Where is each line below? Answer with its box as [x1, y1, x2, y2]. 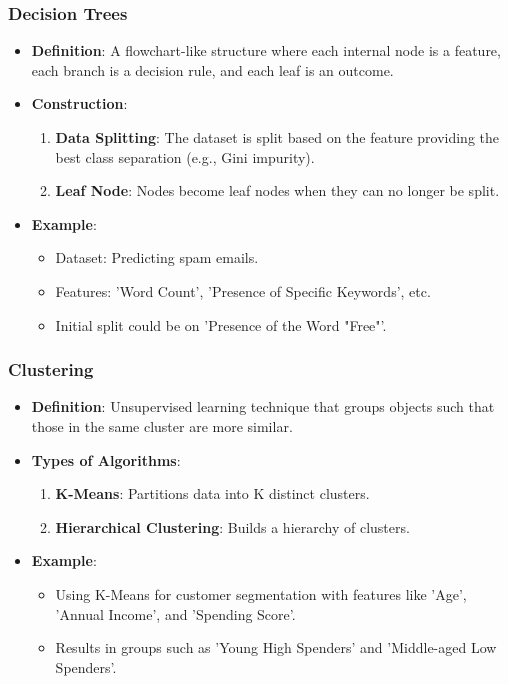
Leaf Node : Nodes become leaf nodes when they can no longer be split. [55, 180, 500, 201]
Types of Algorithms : [31, 449, 181, 470]
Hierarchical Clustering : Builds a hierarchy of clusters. [55, 516, 410, 537]
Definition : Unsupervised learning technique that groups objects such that [31, 396, 495, 417]
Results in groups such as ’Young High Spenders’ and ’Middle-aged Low [55, 637, 497, 658]
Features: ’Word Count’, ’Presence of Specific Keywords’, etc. [55, 280, 431, 301]
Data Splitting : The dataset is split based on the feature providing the [55, 127, 500, 147]
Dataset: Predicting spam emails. [55, 247, 259, 268]
